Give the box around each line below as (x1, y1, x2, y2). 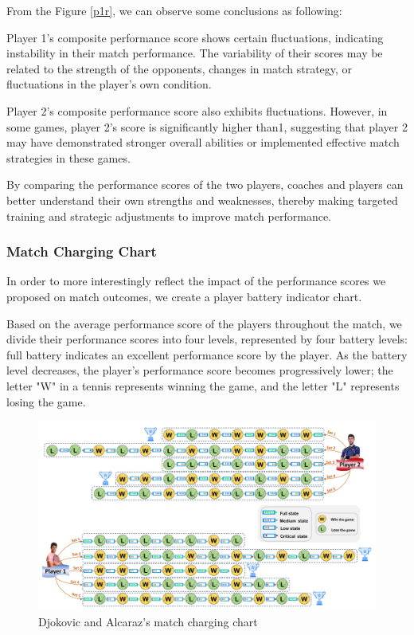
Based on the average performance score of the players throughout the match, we (6, 315, 402, 331)
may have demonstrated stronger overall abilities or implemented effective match (6, 134, 400, 151)
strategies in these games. (6, 149, 131, 166)
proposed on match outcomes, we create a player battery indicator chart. (6, 288, 362, 304)
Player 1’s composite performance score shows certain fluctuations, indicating (6, 29, 384, 45)
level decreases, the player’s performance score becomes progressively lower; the (6, 362, 393, 378)
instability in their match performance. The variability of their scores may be (6, 45, 383, 61)
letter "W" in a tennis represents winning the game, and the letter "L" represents (6, 377, 400, 394)
